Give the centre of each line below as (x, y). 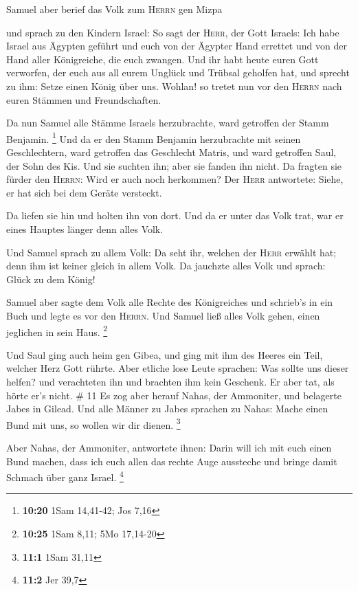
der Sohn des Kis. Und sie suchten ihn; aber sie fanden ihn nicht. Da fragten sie (174, 165)
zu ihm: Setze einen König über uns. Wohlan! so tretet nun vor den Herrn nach (174, 86)
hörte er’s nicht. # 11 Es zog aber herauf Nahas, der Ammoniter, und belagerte (174, 395)
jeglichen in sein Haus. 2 (57, 331)
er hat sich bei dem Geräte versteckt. (84, 192)
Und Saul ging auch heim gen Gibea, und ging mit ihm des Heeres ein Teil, (165, 354)
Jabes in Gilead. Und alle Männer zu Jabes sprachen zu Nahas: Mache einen (167, 409)
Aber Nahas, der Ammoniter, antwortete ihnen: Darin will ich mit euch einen (169, 447)
